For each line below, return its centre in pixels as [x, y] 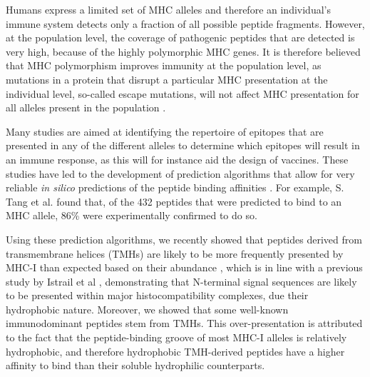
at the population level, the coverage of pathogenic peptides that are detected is [180, 37]
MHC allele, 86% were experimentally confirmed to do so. [132, 215]
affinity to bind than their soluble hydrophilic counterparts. [135, 365]
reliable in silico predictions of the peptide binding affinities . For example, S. [175, 187]
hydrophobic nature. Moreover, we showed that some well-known [147, 309]
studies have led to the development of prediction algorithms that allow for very [180, 173]
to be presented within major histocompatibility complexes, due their [157, 295]
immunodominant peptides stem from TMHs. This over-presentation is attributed [184, 323]
